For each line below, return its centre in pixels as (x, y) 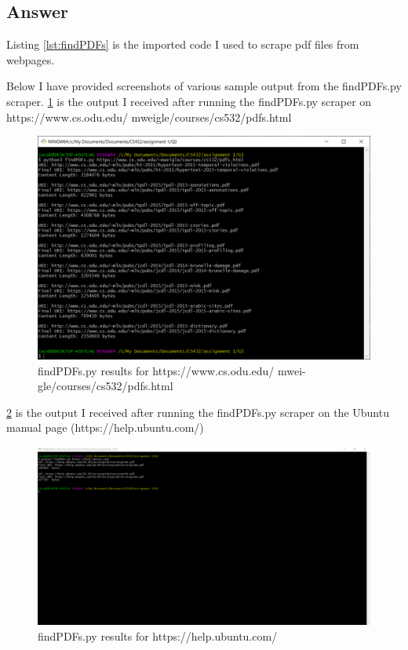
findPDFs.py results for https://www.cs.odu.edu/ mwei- (172, 370)
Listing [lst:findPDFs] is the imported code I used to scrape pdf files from (183, 44)
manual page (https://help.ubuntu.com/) (105, 427)
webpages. (31, 59)
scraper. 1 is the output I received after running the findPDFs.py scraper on (189, 101)
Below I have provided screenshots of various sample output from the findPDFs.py (204, 86)
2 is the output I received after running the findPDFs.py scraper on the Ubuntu (198, 412)
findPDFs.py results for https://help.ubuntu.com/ (158, 635)
